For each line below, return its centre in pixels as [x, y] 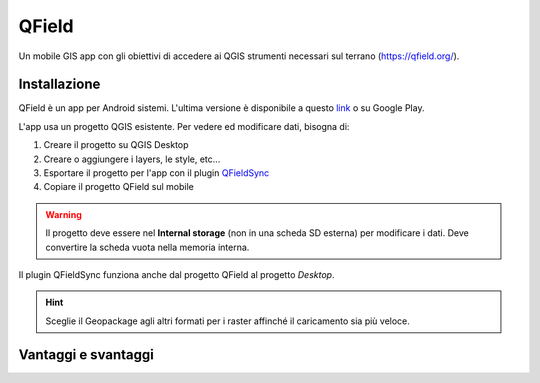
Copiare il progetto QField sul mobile [119, 187]
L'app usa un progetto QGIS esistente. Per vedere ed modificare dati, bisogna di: [184, 126]
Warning [63, 214]
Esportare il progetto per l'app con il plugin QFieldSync [156, 173]
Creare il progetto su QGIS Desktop [116, 145]
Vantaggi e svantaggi [86, 354]
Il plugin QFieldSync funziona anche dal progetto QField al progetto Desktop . [176, 274]
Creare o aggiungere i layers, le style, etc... [132, 159]
